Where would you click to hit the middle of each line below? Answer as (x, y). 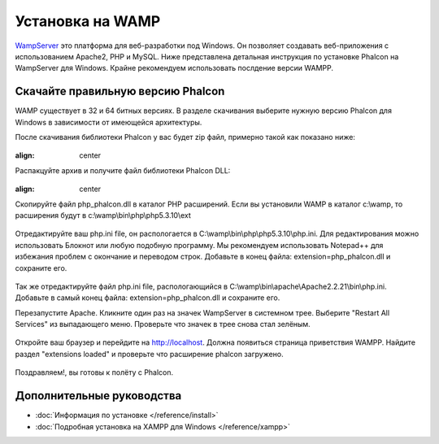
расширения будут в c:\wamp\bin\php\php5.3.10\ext (103, 215)
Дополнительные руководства (98, 396)
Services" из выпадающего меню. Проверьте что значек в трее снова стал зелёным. (163, 324)
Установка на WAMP (88, 21)
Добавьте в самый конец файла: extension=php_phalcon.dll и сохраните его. (148, 298)
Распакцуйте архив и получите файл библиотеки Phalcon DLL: (123, 170)
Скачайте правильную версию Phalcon (120, 91)
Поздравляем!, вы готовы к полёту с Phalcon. (94, 372)
